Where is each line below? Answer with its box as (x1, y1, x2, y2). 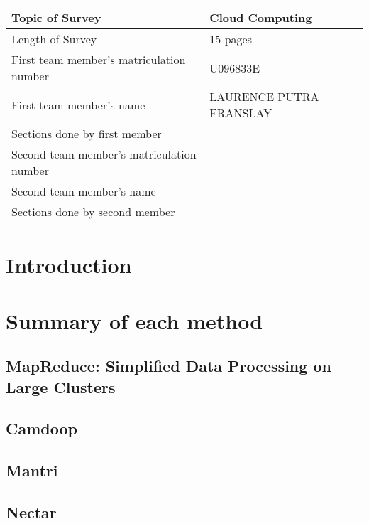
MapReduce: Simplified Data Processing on (6, 355, 331, 377)
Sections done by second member (11, 203, 175, 220)
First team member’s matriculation (11, 51, 186, 68)
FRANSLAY (209, 105, 272, 121)
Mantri (6, 459, 58, 481)
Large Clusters (6, 375, 116, 397)
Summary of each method (6, 306, 263, 335)
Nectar (6, 501, 57, 523)
